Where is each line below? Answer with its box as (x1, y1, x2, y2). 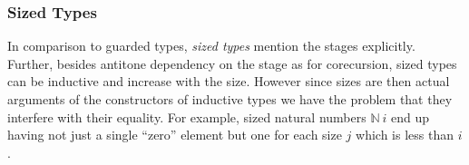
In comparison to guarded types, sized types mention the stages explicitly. (7, 36, 415, 55)
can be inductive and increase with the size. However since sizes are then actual (7, 72, 450, 91)
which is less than (356, 125, 454, 144)
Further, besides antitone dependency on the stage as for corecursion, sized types (7, 53, 457, 73)
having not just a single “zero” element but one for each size (7, 125, 342, 144)
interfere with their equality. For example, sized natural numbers (7, 107, 366, 126)
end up (391, 107, 430, 126)
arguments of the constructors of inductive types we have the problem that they (7, 90, 453, 108)
